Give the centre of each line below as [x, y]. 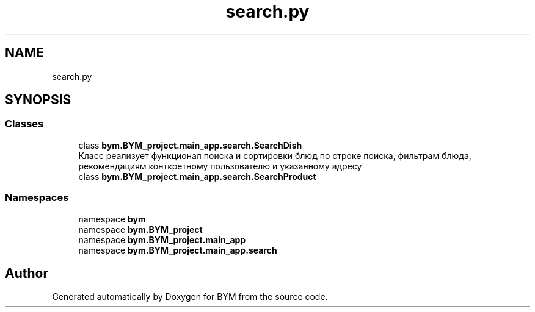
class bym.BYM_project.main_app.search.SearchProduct [197, 176]
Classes [24, 124]
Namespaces [37, 198]
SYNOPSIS [38, 100]
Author [27, 273]
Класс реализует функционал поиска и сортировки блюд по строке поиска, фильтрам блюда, [275, 155]
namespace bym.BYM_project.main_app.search [178, 250]
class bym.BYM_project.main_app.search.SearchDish [190, 145]
